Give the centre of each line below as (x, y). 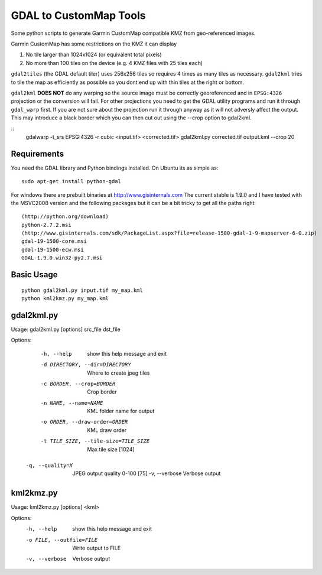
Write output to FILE (97, 548)
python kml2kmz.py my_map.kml (65, 299)
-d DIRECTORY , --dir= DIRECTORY (86, 365)
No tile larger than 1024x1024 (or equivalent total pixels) (94, 55)
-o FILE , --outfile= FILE (61, 540)
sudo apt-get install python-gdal (71, 181)
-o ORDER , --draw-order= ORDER (84, 422)
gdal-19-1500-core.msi (54, 241)
